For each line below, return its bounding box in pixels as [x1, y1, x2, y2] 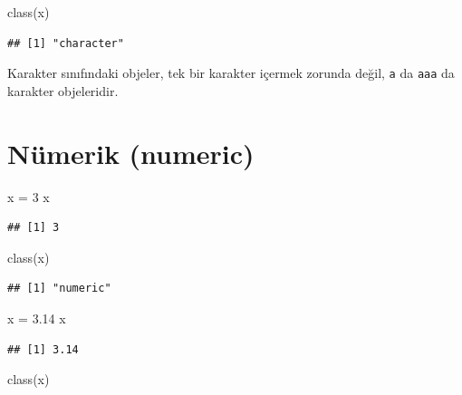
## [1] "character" [7, 36, 124, 50]
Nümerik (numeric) [7, 134, 255, 171]
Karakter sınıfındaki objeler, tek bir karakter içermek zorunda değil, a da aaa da [7, 63, 455, 82]
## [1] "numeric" [7, 282, 111, 295]
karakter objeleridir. [7, 81, 119, 100]
